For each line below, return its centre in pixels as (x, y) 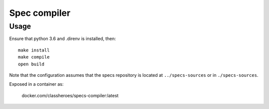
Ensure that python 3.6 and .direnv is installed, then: (63, 39)
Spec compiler (40, 13)
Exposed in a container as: (36, 84)
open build (31, 64)
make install (34, 50)
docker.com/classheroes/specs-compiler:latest (70, 95)
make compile (34, 57)
